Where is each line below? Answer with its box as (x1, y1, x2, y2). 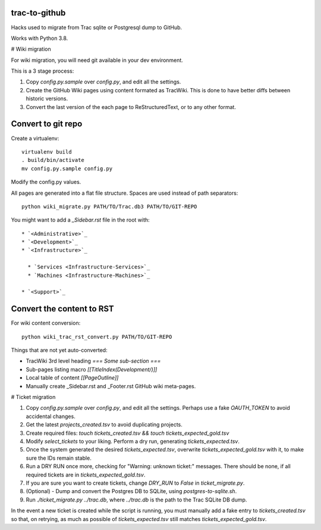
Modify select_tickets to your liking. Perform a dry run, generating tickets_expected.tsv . (26, 438, 240, 445)
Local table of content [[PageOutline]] (26, 374, 119, 381)
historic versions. (26, 95, 68, 102)
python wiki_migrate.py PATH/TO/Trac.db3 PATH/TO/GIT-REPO (21, 203, 197, 210)
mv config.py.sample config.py (21, 165, 113, 172)
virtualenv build (21, 148, 72, 155)
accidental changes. (26, 413, 75, 420)
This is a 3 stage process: (11, 67, 74, 74)
